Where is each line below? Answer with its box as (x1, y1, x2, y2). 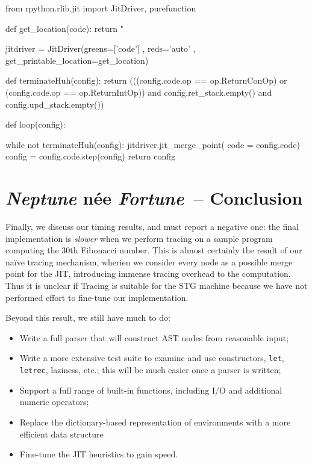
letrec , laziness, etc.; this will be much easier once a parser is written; (19, 363, 281, 376)
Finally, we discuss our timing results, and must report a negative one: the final (5, 220, 299, 233)
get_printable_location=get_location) (5, 54, 149, 66)
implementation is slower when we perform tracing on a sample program (5, 232, 273, 244)
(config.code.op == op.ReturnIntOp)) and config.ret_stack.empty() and (5, 85, 272, 98)
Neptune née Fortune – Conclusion (5, 185, 303, 211)
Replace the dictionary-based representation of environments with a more (19, 415, 291, 428)
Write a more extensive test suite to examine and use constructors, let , (19, 351, 284, 364)
